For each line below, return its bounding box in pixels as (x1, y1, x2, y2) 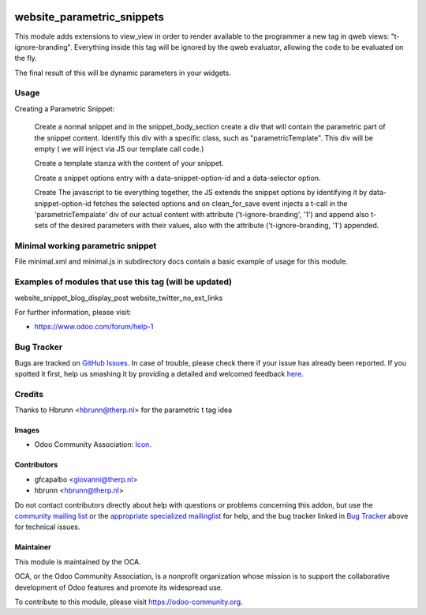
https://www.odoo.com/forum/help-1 (34, 322, 154, 332)
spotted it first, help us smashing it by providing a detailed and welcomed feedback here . (14, 369, 304, 378)
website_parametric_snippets (14, 10, 165, 24)
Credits (14, 388, 43, 399)
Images (14, 426, 39, 435)
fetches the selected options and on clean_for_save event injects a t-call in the (93, 198, 348, 208)
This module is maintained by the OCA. (14, 557, 141, 566)
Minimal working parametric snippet (14, 241, 157, 252)
